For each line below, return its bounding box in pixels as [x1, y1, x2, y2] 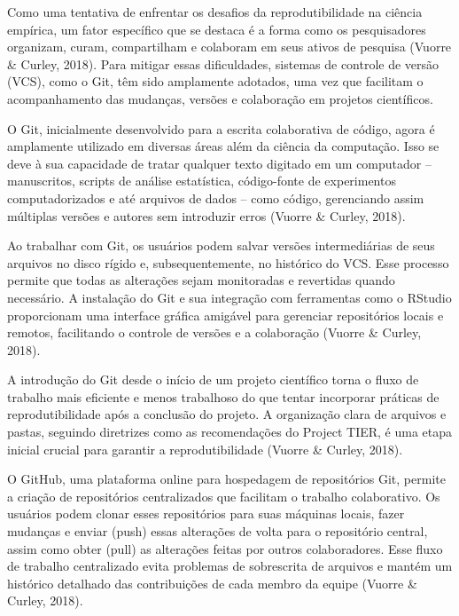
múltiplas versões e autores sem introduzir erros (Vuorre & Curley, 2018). [7, 206, 406, 225]
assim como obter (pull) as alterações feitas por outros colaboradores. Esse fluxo [7, 539, 443, 557]
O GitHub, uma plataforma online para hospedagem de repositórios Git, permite [7, 470, 446, 488]
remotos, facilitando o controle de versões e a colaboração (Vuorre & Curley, [7, 323, 422, 342]
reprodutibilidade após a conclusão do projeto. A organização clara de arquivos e [7, 405, 447, 423]
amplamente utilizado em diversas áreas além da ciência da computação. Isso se [7, 137, 440, 155]
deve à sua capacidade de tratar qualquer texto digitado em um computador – [7, 154, 432, 172]
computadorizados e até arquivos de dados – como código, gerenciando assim [7, 188, 424, 207]
